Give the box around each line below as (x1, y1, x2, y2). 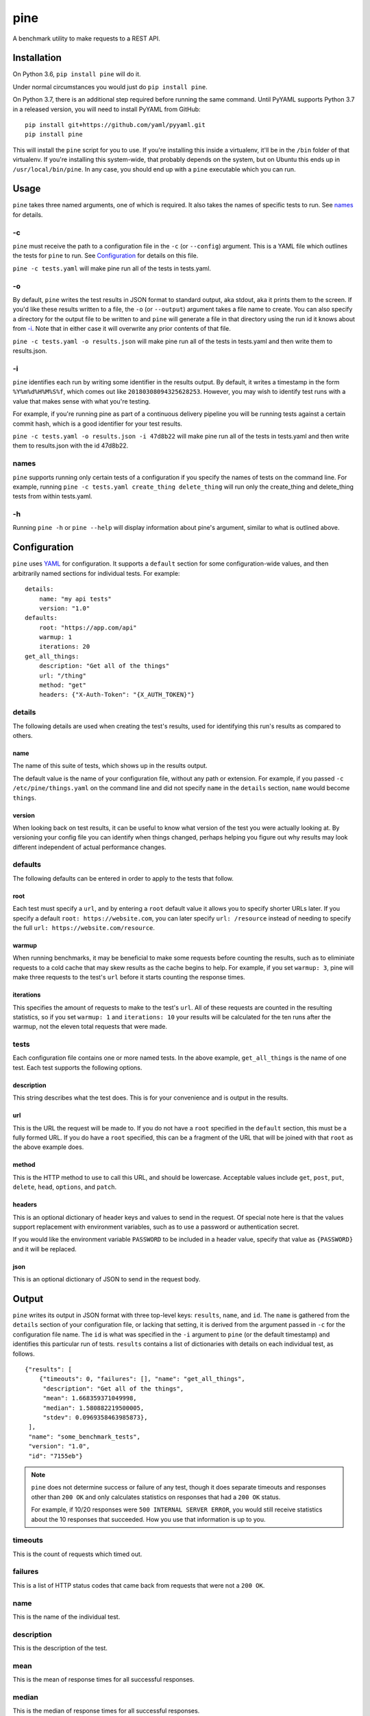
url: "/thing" (38, 671, 87, 680)
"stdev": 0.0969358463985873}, (42, 1413, 148, 1421)
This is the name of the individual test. (12, 1612, 121, 1621)
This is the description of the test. (12, 1644, 108, 1652)
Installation (12, 52, 62, 64)
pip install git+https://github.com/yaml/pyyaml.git (25, 121, 206, 129)
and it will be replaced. (12, 1244, 77, 1253)
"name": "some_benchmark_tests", (28, 1433, 140, 1441)
